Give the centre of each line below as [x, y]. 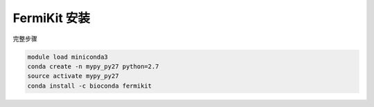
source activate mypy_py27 [73, 76]
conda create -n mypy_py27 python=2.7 [93, 66]
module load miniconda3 [68, 57]
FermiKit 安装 [51, 18]
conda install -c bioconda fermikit [90, 86]
